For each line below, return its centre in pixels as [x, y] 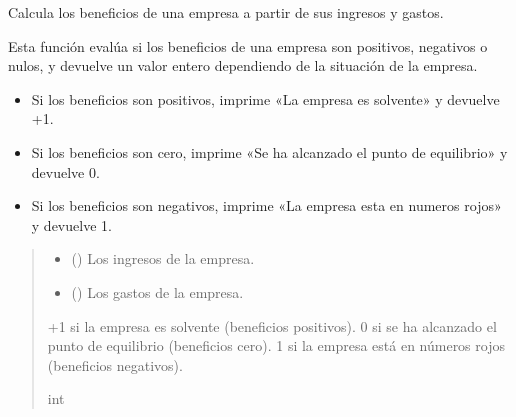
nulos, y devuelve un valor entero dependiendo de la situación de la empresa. [243, 65]
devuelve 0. [65, 171]
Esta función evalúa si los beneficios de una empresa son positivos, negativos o [248, 45]
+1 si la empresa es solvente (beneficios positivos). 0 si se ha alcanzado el [272, 325]
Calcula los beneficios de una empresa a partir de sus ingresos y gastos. [226, 12]
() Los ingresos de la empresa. [163, 258]
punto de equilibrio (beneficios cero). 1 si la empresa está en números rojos [276, 345]
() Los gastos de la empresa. [157, 291]
